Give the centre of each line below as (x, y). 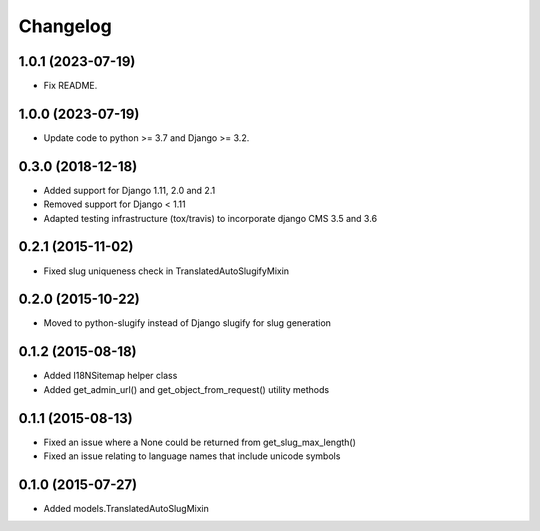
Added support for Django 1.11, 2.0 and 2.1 (129, 190)
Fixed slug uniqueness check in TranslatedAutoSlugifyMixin (166, 271)
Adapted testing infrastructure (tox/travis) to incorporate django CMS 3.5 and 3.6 (210, 218)
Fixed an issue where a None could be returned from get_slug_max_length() (200, 442)
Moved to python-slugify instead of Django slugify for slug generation (187, 323)
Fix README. (70, 86)
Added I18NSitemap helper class (110, 376)
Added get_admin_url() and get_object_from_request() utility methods (186, 389)
